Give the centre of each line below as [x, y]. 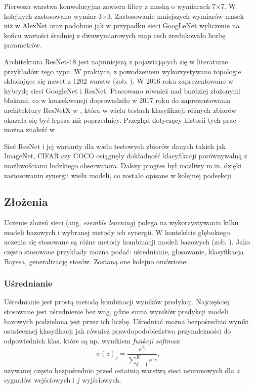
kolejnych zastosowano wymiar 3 [53, 16]
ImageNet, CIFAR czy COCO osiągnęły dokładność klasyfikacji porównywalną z [126, 156]
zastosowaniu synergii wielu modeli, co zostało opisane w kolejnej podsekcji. [119, 175]
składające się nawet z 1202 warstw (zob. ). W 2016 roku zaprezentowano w [119, 81]
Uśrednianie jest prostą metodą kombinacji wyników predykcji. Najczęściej [117, 302]
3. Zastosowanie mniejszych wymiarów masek [176, 16]
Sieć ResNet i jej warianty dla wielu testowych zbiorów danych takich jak [115, 146]
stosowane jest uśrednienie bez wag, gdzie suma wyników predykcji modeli [116, 312]
